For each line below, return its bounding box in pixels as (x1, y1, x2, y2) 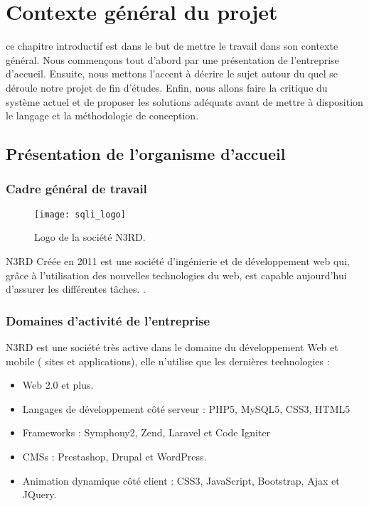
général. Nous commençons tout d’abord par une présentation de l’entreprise (6, 52, 339, 67)
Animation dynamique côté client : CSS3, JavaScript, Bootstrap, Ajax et (22, 473, 340, 488)
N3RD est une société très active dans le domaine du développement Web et (6, 339, 338, 354)
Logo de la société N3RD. (34, 230, 146, 244)
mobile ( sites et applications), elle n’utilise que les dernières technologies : (6, 353, 330, 368)
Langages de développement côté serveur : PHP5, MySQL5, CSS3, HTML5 (22, 401, 351, 416)
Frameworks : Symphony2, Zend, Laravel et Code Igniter (22, 425, 271, 440)
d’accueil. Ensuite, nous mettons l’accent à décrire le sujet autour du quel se (6, 66, 338, 81)
